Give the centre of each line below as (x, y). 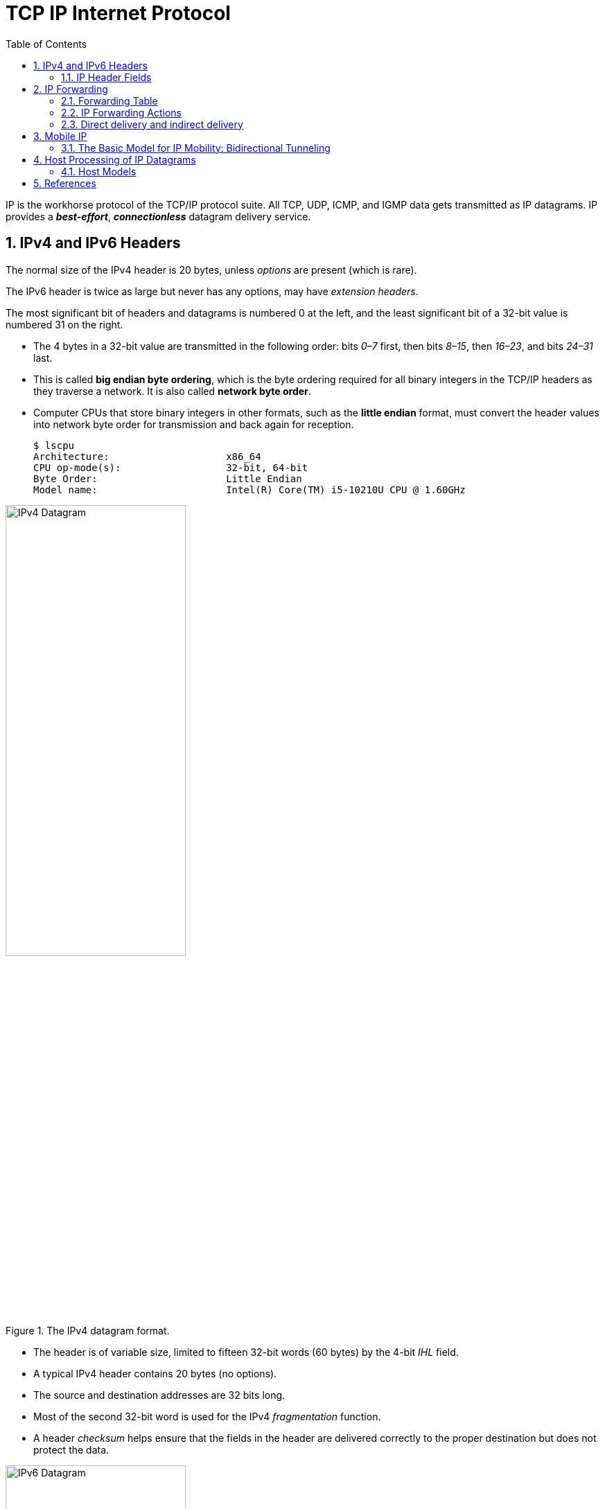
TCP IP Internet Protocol (118, 13)
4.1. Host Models (99, 171)
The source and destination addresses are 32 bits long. (159, 1395)
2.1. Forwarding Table (109, 100)
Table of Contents (46, 44)
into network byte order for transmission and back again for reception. (194, 424)
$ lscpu (54, 445)
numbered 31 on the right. (64, 324)
